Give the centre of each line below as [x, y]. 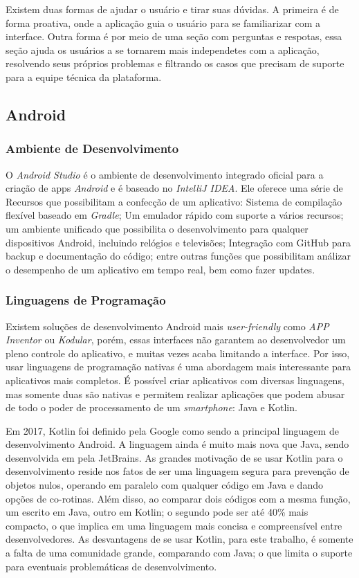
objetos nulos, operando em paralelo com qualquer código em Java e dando [164, 485]
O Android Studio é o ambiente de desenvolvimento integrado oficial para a [165, 174]
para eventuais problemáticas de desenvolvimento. [111, 566]
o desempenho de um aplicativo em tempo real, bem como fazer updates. [160, 269]
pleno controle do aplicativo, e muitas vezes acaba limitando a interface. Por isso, [178, 353]
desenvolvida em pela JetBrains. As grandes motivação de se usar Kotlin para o [174, 457]
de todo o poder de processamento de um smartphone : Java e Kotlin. [151, 407]
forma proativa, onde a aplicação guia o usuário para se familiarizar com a [163, 22]
